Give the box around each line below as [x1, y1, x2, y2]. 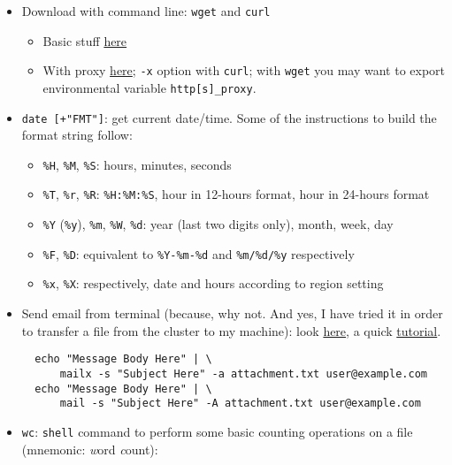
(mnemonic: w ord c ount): [21, 439, 158, 458]
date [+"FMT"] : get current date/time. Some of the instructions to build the [21, 108, 437, 126]
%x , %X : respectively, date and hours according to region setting [42, 274, 384, 293]
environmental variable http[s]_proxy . [42, 78, 257, 96]
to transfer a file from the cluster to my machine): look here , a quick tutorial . [21, 321, 441, 339]
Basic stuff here [42, 31, 127, 50]
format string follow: [21, 126, 133, 144]
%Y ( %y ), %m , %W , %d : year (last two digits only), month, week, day [42, 215, 394, 233]
